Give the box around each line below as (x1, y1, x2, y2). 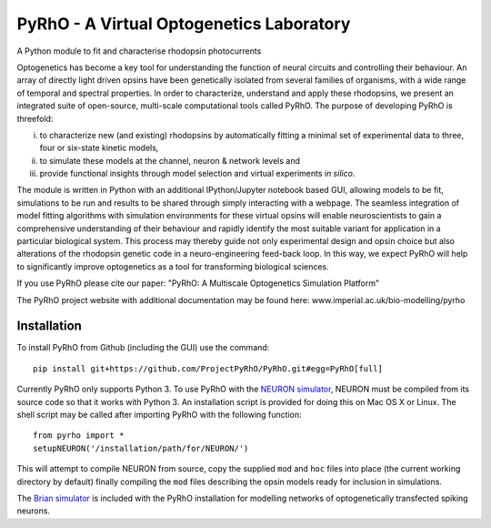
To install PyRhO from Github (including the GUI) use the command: (16, 342, 270, 353)
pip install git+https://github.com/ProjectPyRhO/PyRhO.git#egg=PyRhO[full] (33, 363, 384, 373)
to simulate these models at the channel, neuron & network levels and (39, 155, 300, 166)
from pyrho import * (33, 431, 125, 441)
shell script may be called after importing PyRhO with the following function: (16, 410, 302, 421)
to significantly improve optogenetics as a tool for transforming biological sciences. (16, 260, 329, 272)
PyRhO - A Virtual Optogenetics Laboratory (16, 14, 351, 34)
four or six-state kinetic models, (39, 142, 159, 154)
